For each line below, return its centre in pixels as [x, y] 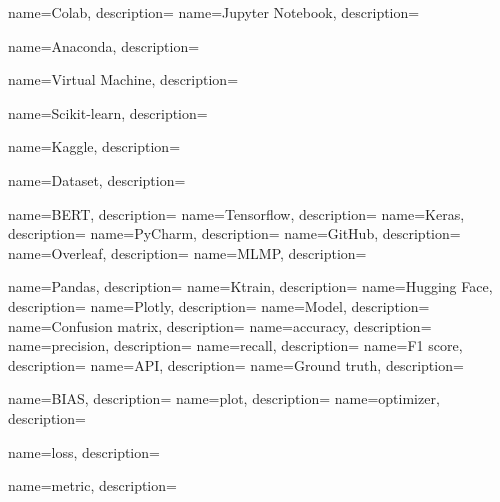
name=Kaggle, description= [94, 146]
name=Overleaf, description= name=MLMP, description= [187, 252]
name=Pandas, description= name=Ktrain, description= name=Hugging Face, [250, 286]
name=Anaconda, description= [104, 45]
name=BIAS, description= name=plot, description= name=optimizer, [224, 398]
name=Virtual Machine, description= [123, 79]
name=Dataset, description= [97, 179]
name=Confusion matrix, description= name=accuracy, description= [220, 325]
